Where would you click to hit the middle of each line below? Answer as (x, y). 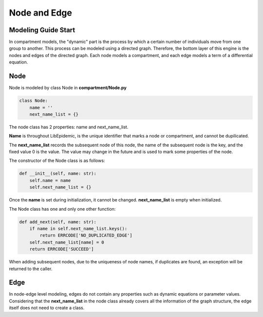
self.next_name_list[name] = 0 (67, 242)
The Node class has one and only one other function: (62, 209)
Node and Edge (41, 13)
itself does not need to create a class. (47, 308)
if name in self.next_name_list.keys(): (78, 228)
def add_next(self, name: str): (58, 222)
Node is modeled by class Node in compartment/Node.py (68, 88)
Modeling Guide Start (42, 30)
